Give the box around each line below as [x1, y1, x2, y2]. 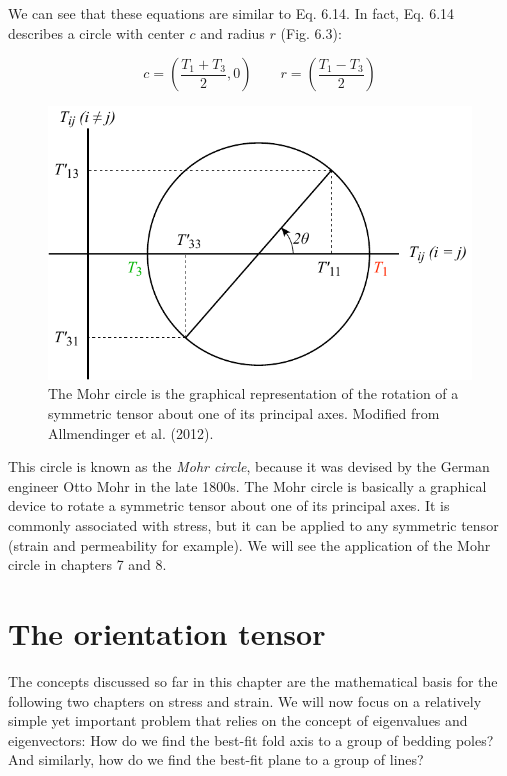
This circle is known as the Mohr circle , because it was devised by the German [8, 456, 490, 477]
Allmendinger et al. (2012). [48, 422, 214, 443]
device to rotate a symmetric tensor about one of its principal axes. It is [8, 495, 450, 516]
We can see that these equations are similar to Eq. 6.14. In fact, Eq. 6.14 [8, 3, 455, 23]
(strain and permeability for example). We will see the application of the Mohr [8, 534, 491, 555]
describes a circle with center [8, 22, 185, 43]
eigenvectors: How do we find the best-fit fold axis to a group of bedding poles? [8, 729, 494, 750]
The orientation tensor [8, 613, 326, 654]
